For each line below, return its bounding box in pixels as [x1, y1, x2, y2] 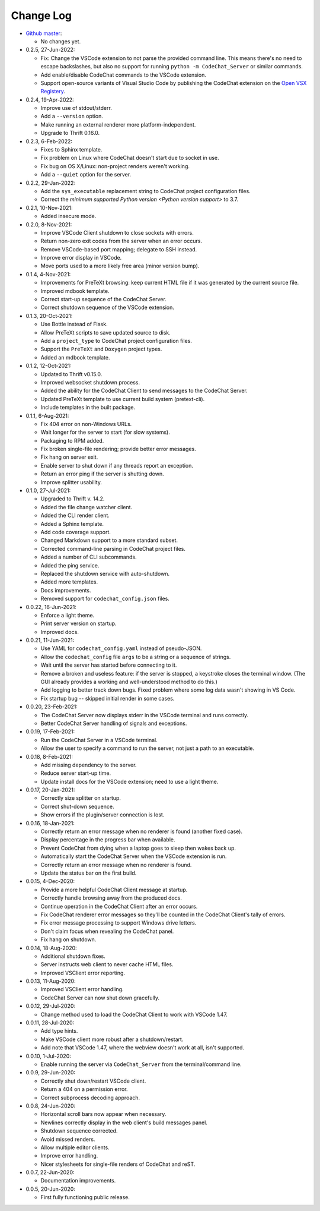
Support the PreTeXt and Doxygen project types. [40, 345, 162, 353]
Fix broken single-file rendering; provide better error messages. [40, 446, 197, 453]
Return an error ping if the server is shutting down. [40, 470, 164, 478]
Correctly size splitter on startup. [40, 794, 121, 802]
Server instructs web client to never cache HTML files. [40, 961, 174, 968]
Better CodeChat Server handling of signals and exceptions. [40, 720, 187, 727]
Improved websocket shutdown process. [40, 379, 140, 386]
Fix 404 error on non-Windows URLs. [40, 420, 132, 427]
